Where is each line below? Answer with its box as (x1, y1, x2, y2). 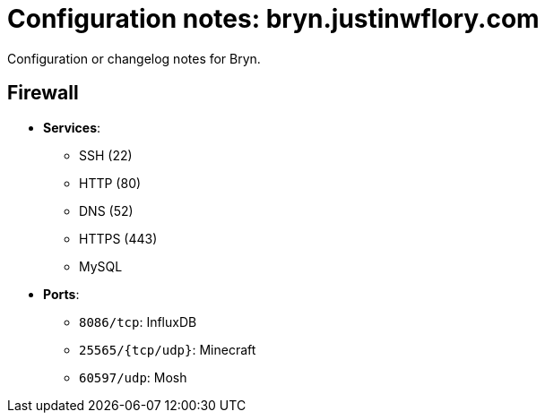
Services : (43, 119, 101, 135)
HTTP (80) (79, 175, 142, 191)
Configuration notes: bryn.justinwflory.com (7, 4, 540, 34)
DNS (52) (79, 202, 134, 219)
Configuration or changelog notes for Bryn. (7, 50, 261, 66)
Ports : (43, 286, 80, 302)
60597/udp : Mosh (79, 369, 187, 385)
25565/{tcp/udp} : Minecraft (79, 341, 256, 357)
